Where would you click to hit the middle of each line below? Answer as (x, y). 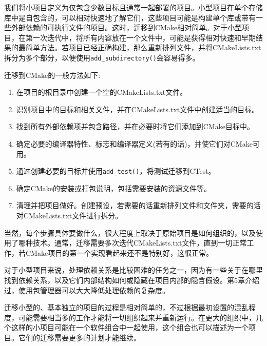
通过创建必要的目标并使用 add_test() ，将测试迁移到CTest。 (116, 171)
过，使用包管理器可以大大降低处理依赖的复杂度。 (87, 290)
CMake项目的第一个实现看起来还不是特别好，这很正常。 (119, 252)
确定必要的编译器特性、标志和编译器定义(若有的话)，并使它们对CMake (134, 144)
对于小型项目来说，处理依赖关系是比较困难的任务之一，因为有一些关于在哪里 (133, 270)
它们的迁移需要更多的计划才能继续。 (79, 337)
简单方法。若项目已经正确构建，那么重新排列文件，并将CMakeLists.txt (143, 47)
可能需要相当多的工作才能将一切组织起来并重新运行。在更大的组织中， (137, 317)
